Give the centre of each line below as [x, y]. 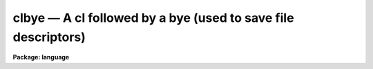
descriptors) [49, 37]
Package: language [41, 57]
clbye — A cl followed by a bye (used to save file [153, 18]
